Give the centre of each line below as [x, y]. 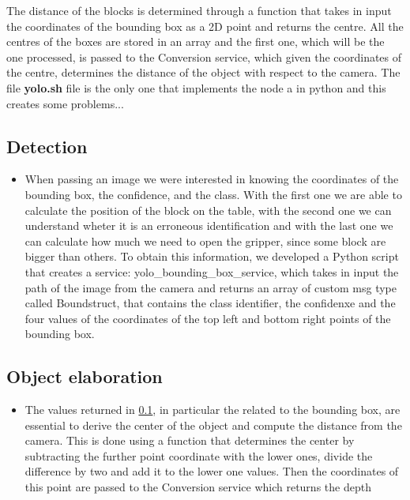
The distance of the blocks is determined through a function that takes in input [199, 10]
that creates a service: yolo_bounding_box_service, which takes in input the [212, 271]
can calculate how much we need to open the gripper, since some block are [205, 241]
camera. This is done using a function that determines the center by [190, 440]
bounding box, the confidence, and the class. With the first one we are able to [213, 194]
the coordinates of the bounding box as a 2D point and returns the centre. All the [205, 26]
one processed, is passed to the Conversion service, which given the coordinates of [204, 56]
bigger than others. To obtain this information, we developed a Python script [212, 256]
